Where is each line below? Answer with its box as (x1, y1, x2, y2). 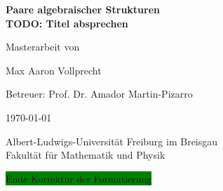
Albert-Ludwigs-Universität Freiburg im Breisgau (6, 133, 218, 148)
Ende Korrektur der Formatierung (6, 171, 152, 185)
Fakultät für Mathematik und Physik (6, 147, 165, 162)
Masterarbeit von (6, 39, 80, 54)
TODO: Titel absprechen (6, 15, 128, 30)
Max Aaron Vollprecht (6, 62, 102, 77)
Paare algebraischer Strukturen (6, 2, 161, 16)
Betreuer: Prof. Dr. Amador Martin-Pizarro (6, 86, 193, 101)
